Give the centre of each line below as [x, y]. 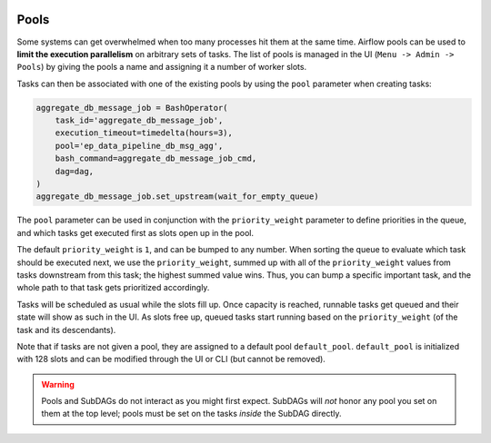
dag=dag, [75, 171]
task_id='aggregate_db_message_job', [139, 121]
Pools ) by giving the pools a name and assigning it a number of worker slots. [162, 67]
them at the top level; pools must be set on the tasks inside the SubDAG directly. [191, 414]
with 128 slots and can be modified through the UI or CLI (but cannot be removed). [171, 359]
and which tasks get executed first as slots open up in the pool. [135, 232]
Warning [58, 384]
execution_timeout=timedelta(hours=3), [144, 133]
